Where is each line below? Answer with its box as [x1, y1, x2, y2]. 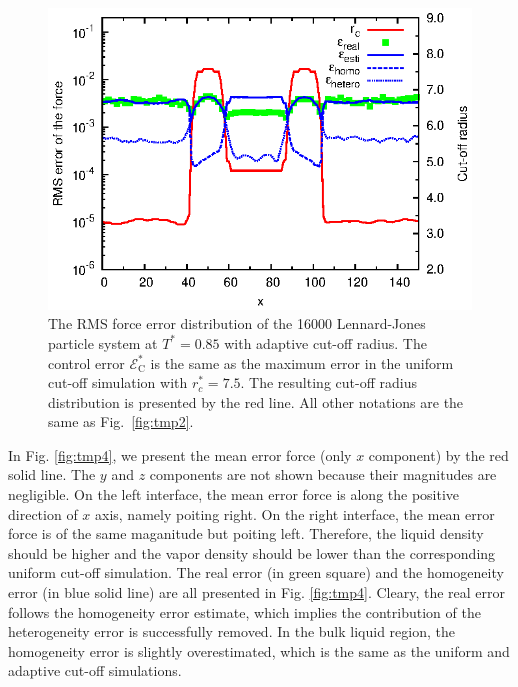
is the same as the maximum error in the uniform [150, 352, 454, 373]
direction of [8, 503, 78, 524]
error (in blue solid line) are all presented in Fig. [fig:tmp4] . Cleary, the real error [8, 582, 506, 603]
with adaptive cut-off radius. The [224, 332, 427, 353]
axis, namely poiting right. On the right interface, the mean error [95, 503, 495, 524]
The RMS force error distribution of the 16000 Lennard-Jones [48, 313, 426, 334]
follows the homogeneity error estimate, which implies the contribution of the [8, 601, 481, 622]
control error [48, 352, 125, 373]
